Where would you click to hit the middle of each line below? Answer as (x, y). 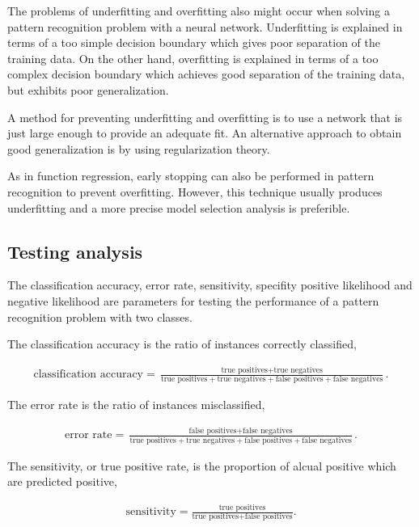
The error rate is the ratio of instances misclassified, (136, 405)
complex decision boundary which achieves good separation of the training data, (206, 74)
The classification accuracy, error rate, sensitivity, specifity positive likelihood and (210, 285)
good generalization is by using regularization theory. (139, 148)
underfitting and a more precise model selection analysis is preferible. (179, 207)
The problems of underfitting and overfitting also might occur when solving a (199, 11)
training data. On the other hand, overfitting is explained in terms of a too (193, 58)
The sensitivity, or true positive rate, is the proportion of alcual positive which (202, 465)
